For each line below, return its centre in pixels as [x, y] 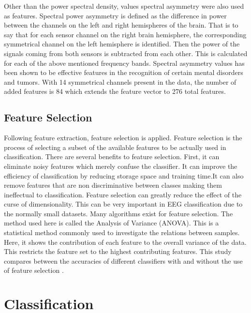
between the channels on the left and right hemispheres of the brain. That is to [121, 25]
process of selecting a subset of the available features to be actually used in [115, 147]
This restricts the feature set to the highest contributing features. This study [118, 251]
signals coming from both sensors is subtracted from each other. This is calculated [126, 53]
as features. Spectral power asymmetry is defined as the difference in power [115, 15]
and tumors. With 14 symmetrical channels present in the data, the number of [120, 82]
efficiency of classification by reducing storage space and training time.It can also [124, 175]
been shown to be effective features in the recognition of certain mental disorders [124, 72]
